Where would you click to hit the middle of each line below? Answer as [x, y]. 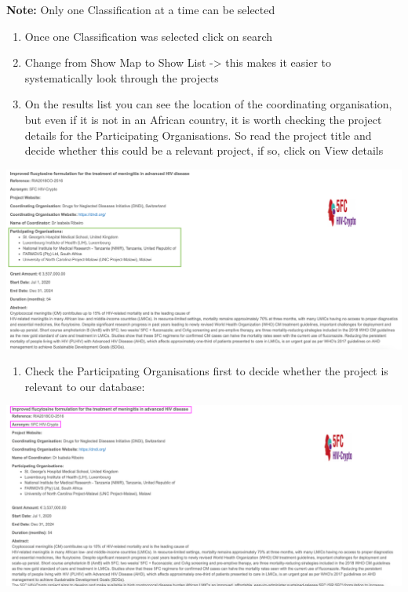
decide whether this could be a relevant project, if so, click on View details [204, 150]
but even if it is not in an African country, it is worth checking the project [203, 119]
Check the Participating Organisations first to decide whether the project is [206, 371]
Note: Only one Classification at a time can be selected [141, 9]
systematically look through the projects [122, 77]
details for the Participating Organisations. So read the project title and [198, 135]
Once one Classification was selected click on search [149, 36]
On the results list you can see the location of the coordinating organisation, [208, 104]
